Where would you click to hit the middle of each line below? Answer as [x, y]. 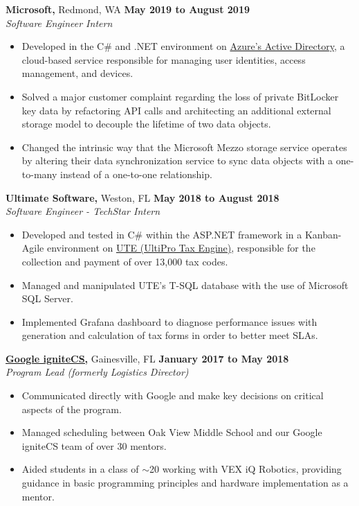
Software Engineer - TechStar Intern [83, 211]
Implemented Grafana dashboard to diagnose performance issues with [169, 321]
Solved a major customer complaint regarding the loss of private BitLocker [180, 96]
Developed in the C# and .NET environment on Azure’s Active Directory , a [183, 46]
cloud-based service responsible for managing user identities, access [164, 59]
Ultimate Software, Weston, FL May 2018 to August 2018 [142, 197]
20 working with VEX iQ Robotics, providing [245, 469]
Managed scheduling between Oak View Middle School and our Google [172, 432]
